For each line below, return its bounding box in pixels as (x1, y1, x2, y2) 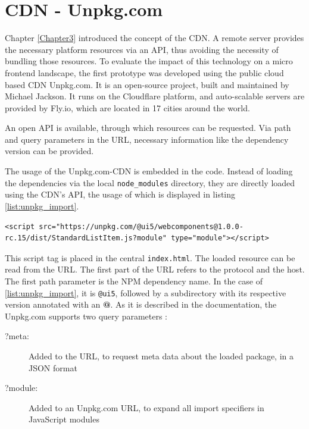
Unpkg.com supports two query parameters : (5, 309, 168, 322)
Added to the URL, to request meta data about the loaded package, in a (29, 349, 294, 362)
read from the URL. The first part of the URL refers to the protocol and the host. (5, 263, 305, 275)
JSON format (29, 361, 77, 374)
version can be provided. (5, 145, 94, 157)
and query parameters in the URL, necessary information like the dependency (5, 133, 289, 145)
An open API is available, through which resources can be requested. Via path (5, 121, 291, 134)
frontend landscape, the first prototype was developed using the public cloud (5, 66, 284, 79)
